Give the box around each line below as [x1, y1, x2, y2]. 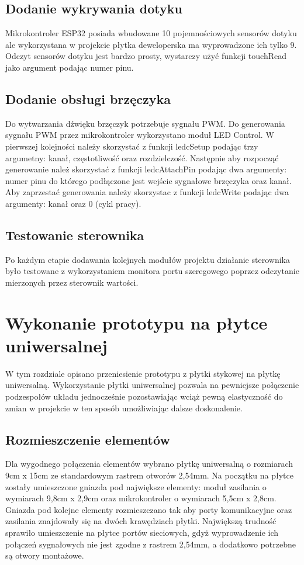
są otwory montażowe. [5, 549, 84, 561]
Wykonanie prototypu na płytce [5, 310, 268, 334]
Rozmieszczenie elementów [5, 430, 170, 448]
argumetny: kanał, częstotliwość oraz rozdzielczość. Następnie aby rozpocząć [5, 151, 279, 164]
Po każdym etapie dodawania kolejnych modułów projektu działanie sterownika [5, 253, 290, 265]
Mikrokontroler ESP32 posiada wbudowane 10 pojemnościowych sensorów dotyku [5, 27, 297, 39]
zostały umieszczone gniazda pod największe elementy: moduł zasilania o [5, 480, 267, 493]
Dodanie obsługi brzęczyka [5, 89, 171, 108]
